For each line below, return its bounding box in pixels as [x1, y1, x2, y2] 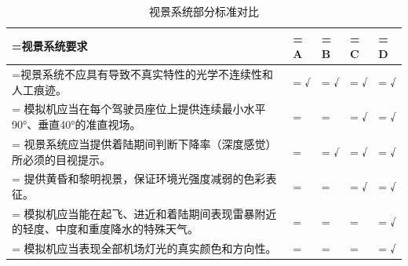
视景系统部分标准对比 [149, 3, 259, 19]
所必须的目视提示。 [12, 151, 111, 167]
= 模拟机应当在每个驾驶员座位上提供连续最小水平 [12, 100, 266, 117]
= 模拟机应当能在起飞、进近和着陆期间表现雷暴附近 [12, 205, 277, 221]
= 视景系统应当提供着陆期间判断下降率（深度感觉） [12, 135, 277, 151]
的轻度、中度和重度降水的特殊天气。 [12, 220, 199, 237]
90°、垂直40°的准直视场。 [12, 116, 141, 133]
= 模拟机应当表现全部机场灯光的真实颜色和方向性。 [12, 240, 277, 257]
